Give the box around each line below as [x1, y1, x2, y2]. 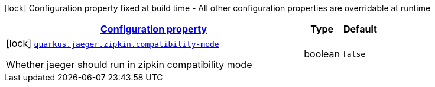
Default [343, 23, 377, 35]
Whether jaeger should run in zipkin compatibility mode [6, 59, 252, 70]
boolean [304, 48, 340, 60]
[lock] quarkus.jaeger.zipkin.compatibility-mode [6, 37, 219, 49]
